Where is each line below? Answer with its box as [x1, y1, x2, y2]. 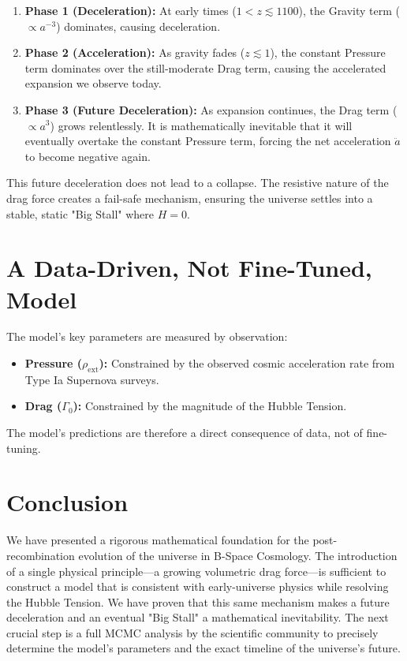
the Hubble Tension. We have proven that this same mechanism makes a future [6, 593, 390, 610]
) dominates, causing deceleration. [56, 17, 221, 34]
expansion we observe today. [24, 75, 162, 91]
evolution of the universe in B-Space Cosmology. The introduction [78, 547, 398, 563]
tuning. [6, 439, 41, 456]
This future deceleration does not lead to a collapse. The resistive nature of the [6, 174, 389, 191]
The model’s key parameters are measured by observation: [6, 328, 288, 345]
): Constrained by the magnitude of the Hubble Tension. [73, 398, 347, 414]
